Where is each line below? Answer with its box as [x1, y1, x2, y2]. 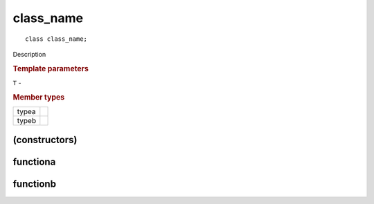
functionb [12, 178, 57, 190]
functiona [12, 156, 56, 168]
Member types [12, 92, 65, 102]
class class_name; [25, 35, 88, 43]
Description [12, 50, 46, 58]
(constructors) [12, 134, 78, 146]
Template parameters [12, 64, 89, 73]
